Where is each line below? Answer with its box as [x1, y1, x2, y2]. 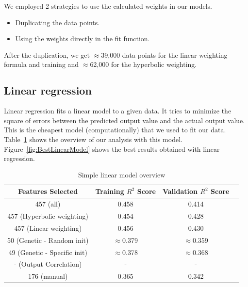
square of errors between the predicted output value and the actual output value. [4, 115, 245, 125]
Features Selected [18, 186, 78, 196]
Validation [162, 186, 198, 196]
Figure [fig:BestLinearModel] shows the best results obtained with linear [4, 143, 220, 154]
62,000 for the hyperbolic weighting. [90, 59, 197, 69]
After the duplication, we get [4, 49, 90, 60]
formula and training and [4, 59, 79, 69]
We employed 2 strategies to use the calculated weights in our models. [4, 1, 212, 11]
